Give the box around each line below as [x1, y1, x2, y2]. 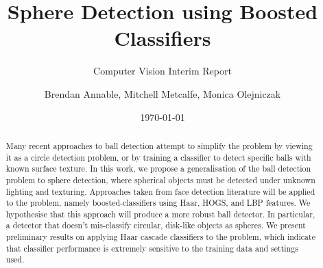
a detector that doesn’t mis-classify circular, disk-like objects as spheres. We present [5, 219, 306, 231]
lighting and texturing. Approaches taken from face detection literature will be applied [5, 185, 315, 197]
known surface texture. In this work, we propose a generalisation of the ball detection [5, 163, 311, 174]
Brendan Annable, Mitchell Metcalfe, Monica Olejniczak [44, 86, 281, 100]
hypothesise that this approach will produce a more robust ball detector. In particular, [5, 208, 315, 219]
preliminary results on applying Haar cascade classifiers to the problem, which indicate [5, 231, 315, 243]
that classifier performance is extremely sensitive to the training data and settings [5, 242, 298, 254]
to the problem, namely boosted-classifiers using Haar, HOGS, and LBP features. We [5, 197, 311, 209]
